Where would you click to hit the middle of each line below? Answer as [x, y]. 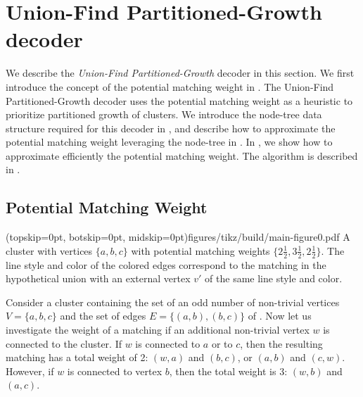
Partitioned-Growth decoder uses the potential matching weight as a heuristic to [179, 100]
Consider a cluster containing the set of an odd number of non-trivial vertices [173, 302]
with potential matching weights [200, 250]
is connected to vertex [115, 371]
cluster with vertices [49, 250]
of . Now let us [280, 316]
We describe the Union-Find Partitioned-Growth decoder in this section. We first [180, 73]
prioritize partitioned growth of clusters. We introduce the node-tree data [164, 114]
